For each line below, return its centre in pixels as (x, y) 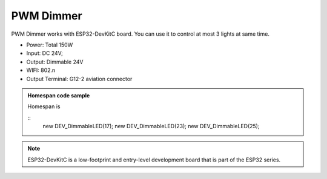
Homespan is (44, 106)
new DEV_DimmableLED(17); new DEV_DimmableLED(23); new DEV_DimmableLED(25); (151, 126)
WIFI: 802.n (41, 70)
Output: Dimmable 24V (55, 62)
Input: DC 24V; (45, 53)
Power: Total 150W (50, 45)
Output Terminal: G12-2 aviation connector (79, 79)
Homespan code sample (59, 95)
